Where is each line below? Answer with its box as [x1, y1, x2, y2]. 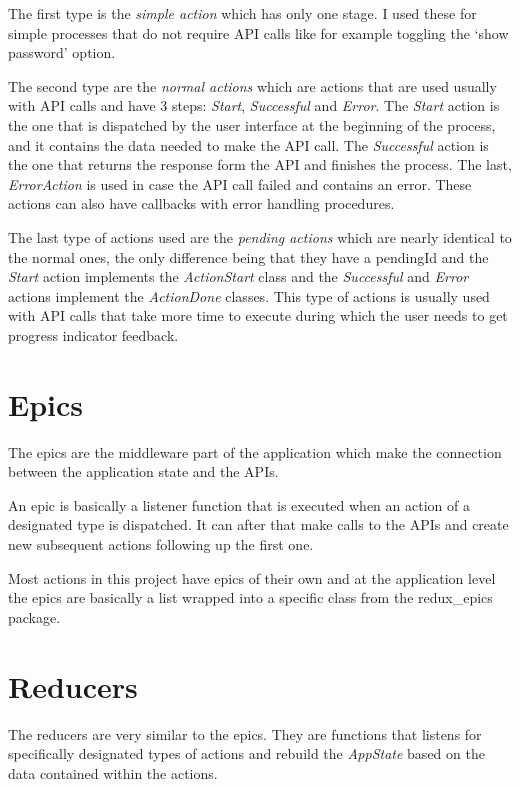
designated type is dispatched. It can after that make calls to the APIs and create [8, 514, 509, 535]
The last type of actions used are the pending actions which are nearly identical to [8, 226, 512, 247]
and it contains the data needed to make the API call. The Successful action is [8, 134, 489, 155]
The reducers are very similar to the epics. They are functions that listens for [8, 723, 482, 744]
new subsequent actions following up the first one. [8, 534, 314, 554]
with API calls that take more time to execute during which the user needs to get [8, 305, 508, 326]
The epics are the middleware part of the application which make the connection [8, 441, 502, 462]
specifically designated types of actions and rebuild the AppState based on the [8, 743, 485, 764]
